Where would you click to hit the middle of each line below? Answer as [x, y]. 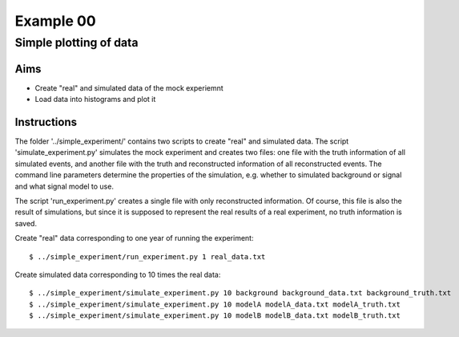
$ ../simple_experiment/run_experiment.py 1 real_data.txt [147, 256]
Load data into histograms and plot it [95, 99]
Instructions [46, 122]
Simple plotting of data [76, 43]
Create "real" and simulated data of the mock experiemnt [129, 87]
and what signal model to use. [64, 186]
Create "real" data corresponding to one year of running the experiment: [134, 238]
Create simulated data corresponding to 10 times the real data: [118, 274]
